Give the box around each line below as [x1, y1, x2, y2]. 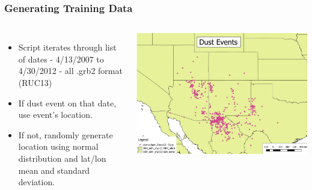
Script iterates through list [18, 41, 117, 54]
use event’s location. [18, 108, 93, 121]
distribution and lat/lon [18, 152, 106, 164]
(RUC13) [18, 76, 52, 88]
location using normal [18, 140, 99, 153]
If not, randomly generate [18, 128, 113, 141]
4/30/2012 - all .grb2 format [18, 64, 123, 77]
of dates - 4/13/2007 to [18, 52, 104, 65]
